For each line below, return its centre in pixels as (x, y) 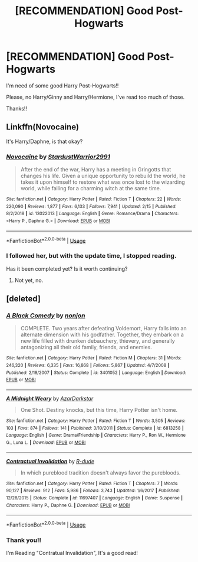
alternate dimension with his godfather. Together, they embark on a (102, 334)
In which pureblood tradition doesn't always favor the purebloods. (100, 472)
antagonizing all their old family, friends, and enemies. (86, 347)
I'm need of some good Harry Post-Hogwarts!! (62, 85)
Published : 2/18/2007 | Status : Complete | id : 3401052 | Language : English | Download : (96, 373)
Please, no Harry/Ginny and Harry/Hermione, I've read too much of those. (95, 97)
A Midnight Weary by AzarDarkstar (50, 398)
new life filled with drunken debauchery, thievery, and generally (98, 341)
